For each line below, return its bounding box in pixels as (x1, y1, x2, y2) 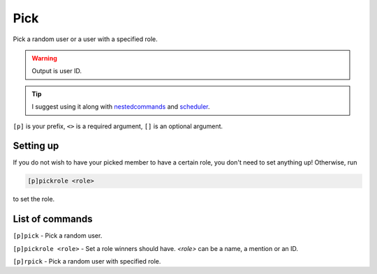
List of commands (13, 213, 94, 225)
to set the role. (13, 195, 55, 204)
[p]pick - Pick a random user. (13, 231, 103, 240)
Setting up (13, 140, 59, 152)
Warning (31, 54, 57, 62)
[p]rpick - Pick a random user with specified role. (13, 257, 161, 266)
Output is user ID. (31, 67, 82, 75)
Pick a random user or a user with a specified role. (13, 35, 158, 43)
